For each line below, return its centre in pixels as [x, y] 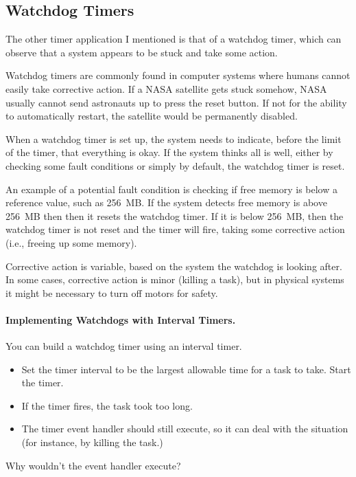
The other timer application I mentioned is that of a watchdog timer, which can [174, 39]
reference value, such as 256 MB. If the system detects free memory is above [166, 202]
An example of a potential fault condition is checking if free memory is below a [171, 189]
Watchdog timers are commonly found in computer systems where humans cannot [178, 75]
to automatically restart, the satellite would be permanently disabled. [152, 116]
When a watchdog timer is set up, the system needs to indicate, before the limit [174, 138]
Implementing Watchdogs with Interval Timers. [121, 319]
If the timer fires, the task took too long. [107, 405]
